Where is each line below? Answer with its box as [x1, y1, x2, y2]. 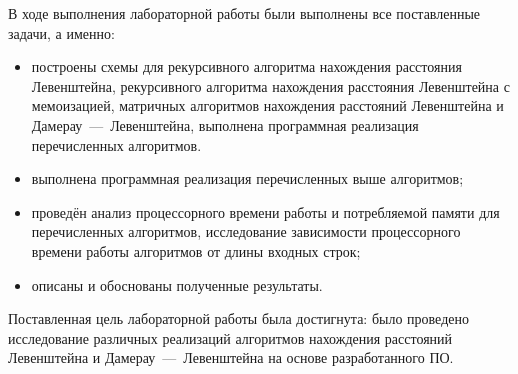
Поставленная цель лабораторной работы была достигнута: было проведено [8, 308, 469, 329]
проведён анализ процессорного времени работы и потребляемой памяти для [31, 201, 500, 222]
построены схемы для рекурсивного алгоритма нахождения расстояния [31, 56, 462, 77]
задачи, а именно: [8, 22, 115, 43]
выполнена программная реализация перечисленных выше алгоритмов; [31, 168, 464, 189]
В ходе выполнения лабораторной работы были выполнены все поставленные [8, 3, 481, 23]
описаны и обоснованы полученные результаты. [31, 274, 323, 295]
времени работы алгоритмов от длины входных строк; [31, 240, 361, 261]
